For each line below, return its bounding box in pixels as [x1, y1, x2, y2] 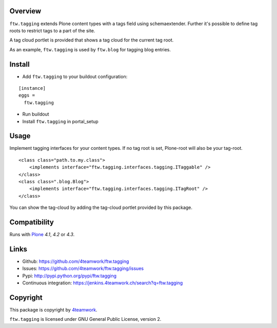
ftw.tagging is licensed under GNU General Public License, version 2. [9, 316, 162, 322]
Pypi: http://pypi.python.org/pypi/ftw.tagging [22, 273, 117, 279]
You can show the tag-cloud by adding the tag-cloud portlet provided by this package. [9, 204, 192, 210]
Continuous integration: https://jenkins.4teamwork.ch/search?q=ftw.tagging [22, 280, 183, 286]
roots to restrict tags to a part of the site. [9, 27, 95, 33]
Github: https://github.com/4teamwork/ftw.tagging [22, 258, 129, 264]
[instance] [18, 85, 46, 91]
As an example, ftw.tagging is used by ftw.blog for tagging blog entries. [9, 46, 171, 52]
